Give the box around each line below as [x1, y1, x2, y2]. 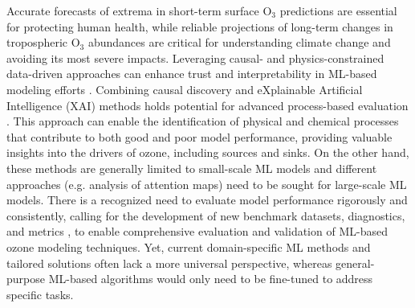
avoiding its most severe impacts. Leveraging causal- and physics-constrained [6, 49, 384, 66]
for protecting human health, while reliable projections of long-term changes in [6, 18, 393, 35]
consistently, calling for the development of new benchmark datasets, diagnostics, [6, 207, 405, 224]
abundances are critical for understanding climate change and [87, 34, 391, 51]
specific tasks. [6, 285, 74, 302]
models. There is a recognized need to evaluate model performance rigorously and [6, 191, 408, 208]
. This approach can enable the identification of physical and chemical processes [6, 113, 399, 129]
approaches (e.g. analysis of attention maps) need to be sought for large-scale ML [6, 175, 407, 192]
